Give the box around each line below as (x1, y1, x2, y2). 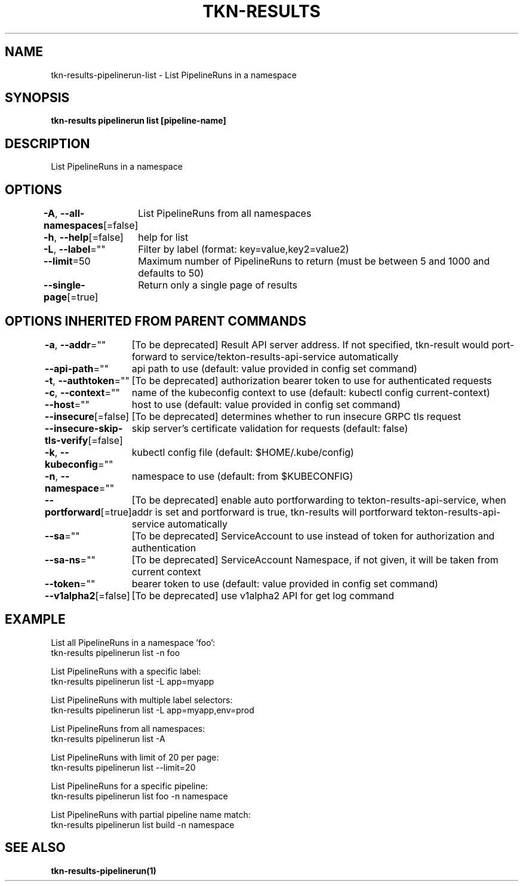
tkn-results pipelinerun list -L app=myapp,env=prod (51, 704, 254, 715)
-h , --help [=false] (44, 231, 124, 244)
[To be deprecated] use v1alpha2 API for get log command (131, 589, 395, 602)
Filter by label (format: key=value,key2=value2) (138, 243, 349, 256)
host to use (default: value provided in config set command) (131, 398, 401, 410)
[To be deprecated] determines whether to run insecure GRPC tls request (131, 410, 461, 422)
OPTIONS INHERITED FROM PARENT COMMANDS (5, 313, 306, 329)
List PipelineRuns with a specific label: (51, 666, 201, 676)
